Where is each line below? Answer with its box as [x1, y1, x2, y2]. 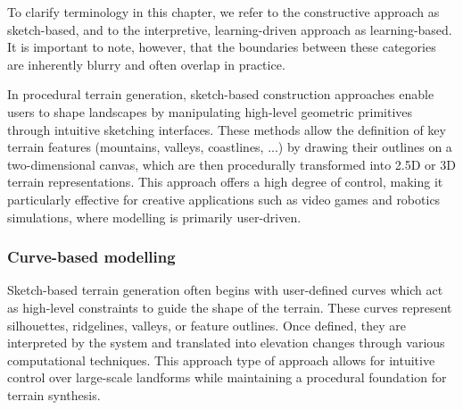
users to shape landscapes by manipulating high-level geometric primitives [7, 102, 413, 121]
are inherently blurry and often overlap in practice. [7, 54, 285, 73]
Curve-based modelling [7, 246, 176, 268]
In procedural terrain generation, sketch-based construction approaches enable [7, 85, 434, 104]
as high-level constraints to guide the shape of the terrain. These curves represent [7, 297, 452, 316]
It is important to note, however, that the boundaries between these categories [7, 38, 436, 56]
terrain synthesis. [7, 385, 101, 404]
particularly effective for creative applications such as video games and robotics [7, 189, 441, 208]
